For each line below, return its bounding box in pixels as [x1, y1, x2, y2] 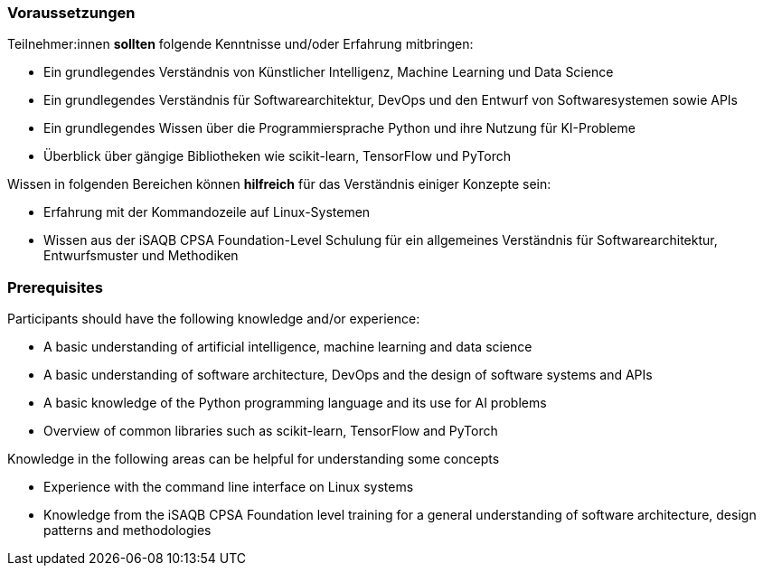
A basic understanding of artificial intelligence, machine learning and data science [43, 339, 532, 355]
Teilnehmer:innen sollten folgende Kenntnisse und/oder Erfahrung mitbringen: [7, 36, 474, 52]
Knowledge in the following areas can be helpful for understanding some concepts [7, 451, 500, 467]
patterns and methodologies [43, 522, 212, 539]
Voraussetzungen [7, 4, 136, 22]
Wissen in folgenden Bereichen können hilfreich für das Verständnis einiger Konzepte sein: [7, 176, 551, 193]
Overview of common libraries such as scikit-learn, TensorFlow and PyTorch [43, 423, 498, 439]
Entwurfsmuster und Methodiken [43, 248, 239, 264]
